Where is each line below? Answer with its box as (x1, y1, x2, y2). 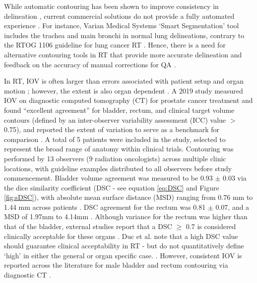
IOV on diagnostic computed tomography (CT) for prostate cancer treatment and (4, 95, 253, 105)
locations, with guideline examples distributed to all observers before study (4, 163, 232, 173)
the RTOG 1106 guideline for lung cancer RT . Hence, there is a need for (4, 40, 226, 50)
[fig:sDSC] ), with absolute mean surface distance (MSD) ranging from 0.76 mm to (4, 192, 253, 202)
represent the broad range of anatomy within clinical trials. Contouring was (4, 143, 234, 154)
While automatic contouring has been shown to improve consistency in (4, 1, 219, 11)
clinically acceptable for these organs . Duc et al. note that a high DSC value (4, 231, 238, 241)
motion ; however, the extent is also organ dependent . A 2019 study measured (4, 85, 243, 95)
